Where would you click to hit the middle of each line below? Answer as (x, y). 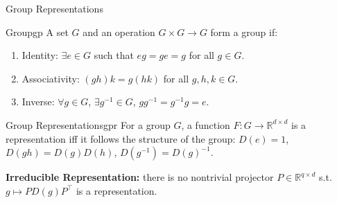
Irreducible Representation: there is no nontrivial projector (140, 177)
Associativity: (51, 78)
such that (114, 55)
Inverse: (38, 101)
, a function (206, 124)
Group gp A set (37, 32)
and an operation (119, 32)
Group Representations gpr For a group (88, 124)
